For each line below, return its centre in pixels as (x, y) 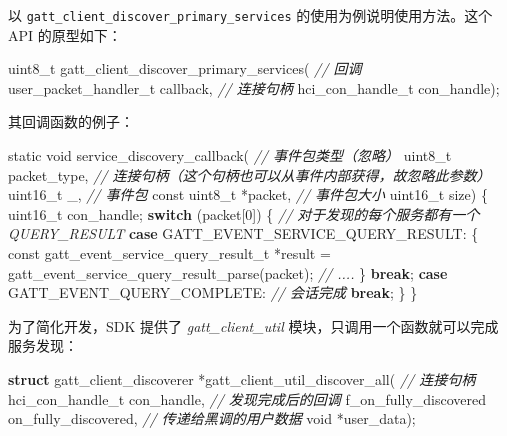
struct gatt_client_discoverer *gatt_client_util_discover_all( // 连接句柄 (242, 378)
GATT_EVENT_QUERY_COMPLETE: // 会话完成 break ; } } (213, 292)
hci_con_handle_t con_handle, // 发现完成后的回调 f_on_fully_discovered (247, 398)
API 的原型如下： (65, 34)
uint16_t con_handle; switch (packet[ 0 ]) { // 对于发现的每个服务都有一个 (244, 213)
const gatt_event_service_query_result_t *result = (169, 253)
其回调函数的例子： (71, 121)
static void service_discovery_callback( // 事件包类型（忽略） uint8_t (230, 155)
